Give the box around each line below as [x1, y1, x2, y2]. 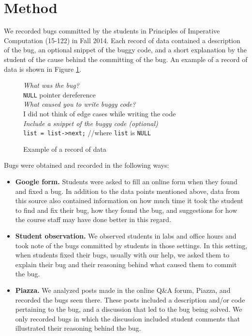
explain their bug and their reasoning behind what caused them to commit [15, 259, 237, 269]
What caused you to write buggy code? [23, 99, 136, 109]
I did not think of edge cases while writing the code [23, 108, 176, 118]
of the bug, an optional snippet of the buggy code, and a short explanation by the [4, 45, 247, 55]
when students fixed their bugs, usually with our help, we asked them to [15, 250, 230, 260]
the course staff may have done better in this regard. [15, 214, 171, 224]
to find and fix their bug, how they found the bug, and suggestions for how [15, 205, 237, 215]
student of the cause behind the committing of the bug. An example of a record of [4, 54, 248, 64]
